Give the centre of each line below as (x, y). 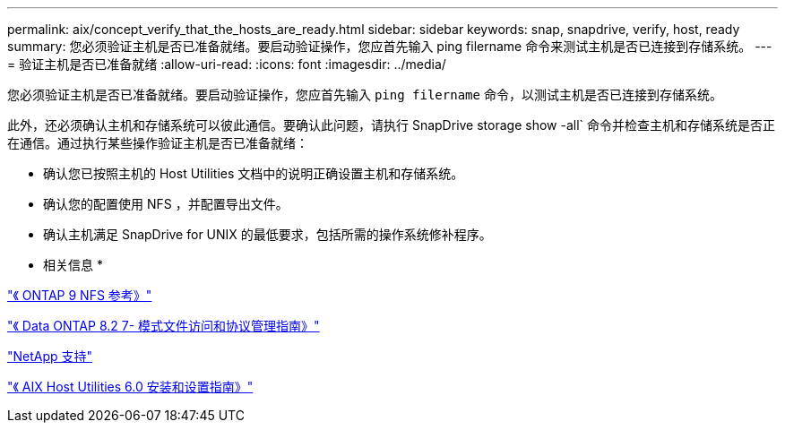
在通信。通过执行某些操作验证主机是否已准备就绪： (158, 143)
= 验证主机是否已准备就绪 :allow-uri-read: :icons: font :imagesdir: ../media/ (227, 64)
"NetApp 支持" (50, 356)
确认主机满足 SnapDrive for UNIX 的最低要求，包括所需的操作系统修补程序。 (267, 234)
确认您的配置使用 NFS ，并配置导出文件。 (166, 204)
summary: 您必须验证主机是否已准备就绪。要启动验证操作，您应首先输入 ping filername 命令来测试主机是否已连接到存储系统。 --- (390, 46)
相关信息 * (73, 265)
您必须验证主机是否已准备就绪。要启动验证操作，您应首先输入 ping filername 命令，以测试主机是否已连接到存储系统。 (365, 95)
